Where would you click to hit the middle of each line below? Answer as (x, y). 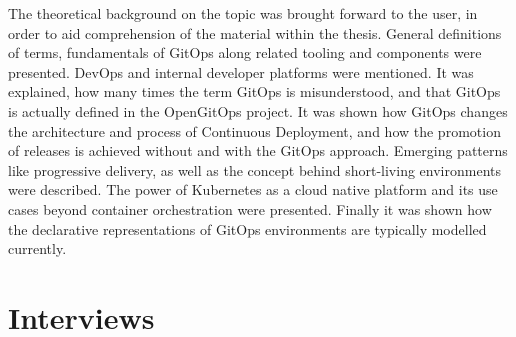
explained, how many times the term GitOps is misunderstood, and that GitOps (254, 91)
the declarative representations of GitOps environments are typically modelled (247, 228)
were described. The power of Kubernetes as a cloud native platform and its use (253, 189)
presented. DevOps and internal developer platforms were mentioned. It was (241, 71)
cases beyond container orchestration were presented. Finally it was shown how (250, 208)
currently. (37, 248)
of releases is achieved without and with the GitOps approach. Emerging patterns (258, 150)
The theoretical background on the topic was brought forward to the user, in (243, 13)
